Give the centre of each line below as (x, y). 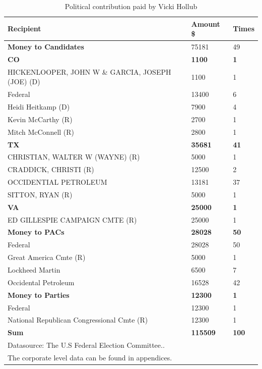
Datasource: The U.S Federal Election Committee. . (86, 345)
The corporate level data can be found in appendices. (90, 357)
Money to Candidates (46, 47)
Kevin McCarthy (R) (40, 119)
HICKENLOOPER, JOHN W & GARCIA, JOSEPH (89, 71)
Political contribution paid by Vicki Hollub (131, 6)
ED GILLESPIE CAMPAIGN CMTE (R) (72, 219)
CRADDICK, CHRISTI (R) (51, 169)
